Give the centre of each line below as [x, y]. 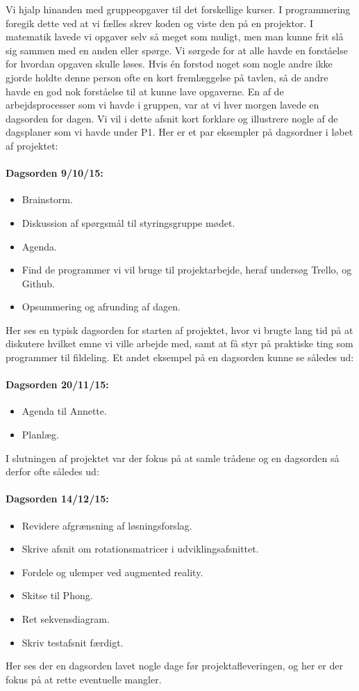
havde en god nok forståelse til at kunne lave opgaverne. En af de [145, 91]
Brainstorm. [47, 199]
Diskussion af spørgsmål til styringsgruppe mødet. [128, 222]
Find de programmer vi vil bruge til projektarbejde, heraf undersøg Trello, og [187, 270]
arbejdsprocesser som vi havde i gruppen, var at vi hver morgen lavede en [162, 105]
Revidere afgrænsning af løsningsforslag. [107, 525]
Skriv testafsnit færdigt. [73, 642]
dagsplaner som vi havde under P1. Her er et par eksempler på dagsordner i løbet [179, 132]
